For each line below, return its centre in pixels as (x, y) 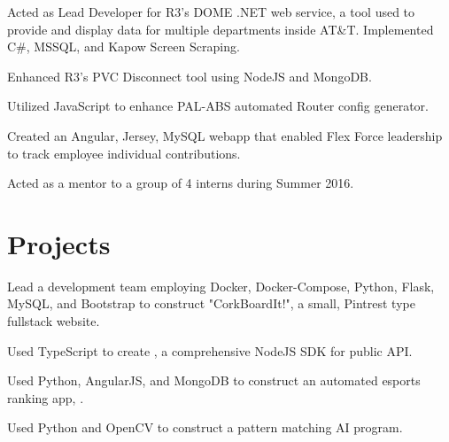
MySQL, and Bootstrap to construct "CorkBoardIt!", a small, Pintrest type (211, 303)
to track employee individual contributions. (124, 153)
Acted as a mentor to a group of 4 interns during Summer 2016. (181, 183)
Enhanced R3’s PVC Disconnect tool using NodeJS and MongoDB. (190, 76)
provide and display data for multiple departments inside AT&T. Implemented (221, 29)
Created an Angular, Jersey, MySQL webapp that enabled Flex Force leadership (225, 135)
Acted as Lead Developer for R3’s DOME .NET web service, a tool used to (211, 12)
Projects (59, 243)
